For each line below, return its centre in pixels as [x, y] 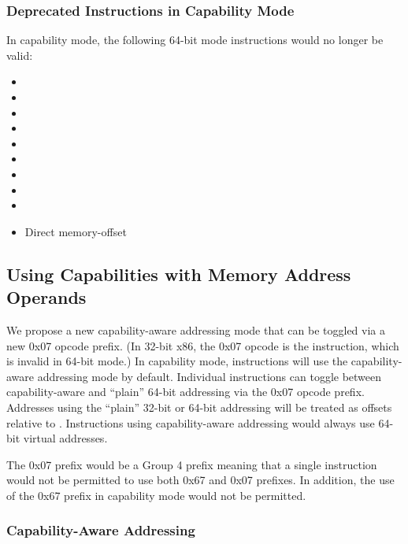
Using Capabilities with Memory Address [179, 274]
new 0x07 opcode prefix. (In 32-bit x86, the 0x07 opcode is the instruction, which [203, 345]
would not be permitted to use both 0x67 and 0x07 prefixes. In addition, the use [200, 480]
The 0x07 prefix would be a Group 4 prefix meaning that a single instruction [192, 464]
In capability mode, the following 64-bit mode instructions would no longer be [195, 40]
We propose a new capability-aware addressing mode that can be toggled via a [196, 329]
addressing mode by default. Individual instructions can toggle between [210, 376]
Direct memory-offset [76, 231]
